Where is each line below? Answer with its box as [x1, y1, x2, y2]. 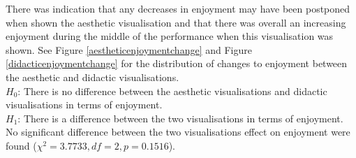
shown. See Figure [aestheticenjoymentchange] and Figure [6, 42, 252, 57]
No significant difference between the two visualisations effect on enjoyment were [6, 124, 350, 139]
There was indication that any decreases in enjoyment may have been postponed [6, 1, 350, 15]
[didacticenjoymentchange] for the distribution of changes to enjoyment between [6, 56, 348, 71]
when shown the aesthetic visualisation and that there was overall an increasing [6, 15, 346, 29]
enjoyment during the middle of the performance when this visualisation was [6, 29, 334, 43]
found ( [6, 138, 37, 152]
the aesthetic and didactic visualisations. [6, 69, 179, 84]
